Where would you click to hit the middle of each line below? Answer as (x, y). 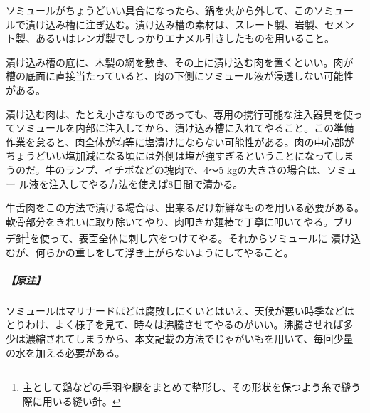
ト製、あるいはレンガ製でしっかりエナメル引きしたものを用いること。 (170, 38)
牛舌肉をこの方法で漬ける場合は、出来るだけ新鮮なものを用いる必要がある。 (185, 208)
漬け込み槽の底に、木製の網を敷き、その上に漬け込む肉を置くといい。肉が (180, 62)
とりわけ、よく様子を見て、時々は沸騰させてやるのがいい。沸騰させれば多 (180, 324)
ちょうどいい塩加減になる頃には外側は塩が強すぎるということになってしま (180, 156)
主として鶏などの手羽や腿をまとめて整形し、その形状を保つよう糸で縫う (192, 387)
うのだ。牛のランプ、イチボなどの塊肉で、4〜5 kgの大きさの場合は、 (166, 169)
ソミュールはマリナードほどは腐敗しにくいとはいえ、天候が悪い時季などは (180, 310)
